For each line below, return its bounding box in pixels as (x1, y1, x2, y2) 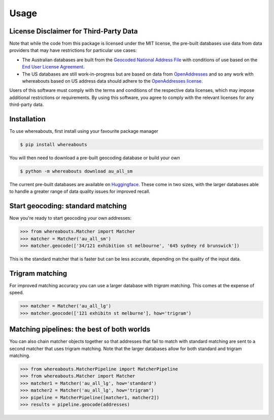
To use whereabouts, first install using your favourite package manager (9, 128, 158, 134)
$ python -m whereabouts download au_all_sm (20, 168, 133, 174)
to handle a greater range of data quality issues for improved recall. (9, 188, 151, 195)
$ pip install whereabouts (20, 142, 87, 148)
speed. (9, 290, 24, 296)
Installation (9, 115, 46, 123)
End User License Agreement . (22, 64, 85, 70)
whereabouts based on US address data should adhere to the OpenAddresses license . (22, 78, 203, 84)
